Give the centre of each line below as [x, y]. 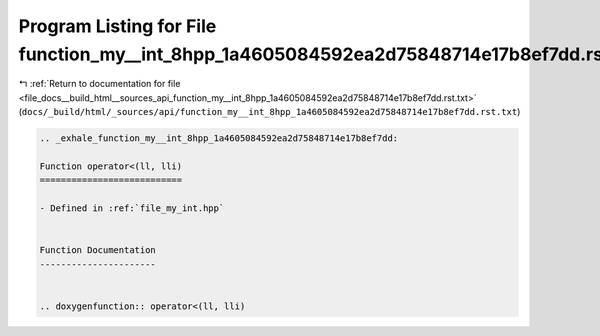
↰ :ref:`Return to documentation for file [99, 84]
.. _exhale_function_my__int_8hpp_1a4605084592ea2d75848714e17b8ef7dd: [219, 138]
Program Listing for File [117, 26]
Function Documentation [98, 250]
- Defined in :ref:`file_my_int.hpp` [132, 208]
